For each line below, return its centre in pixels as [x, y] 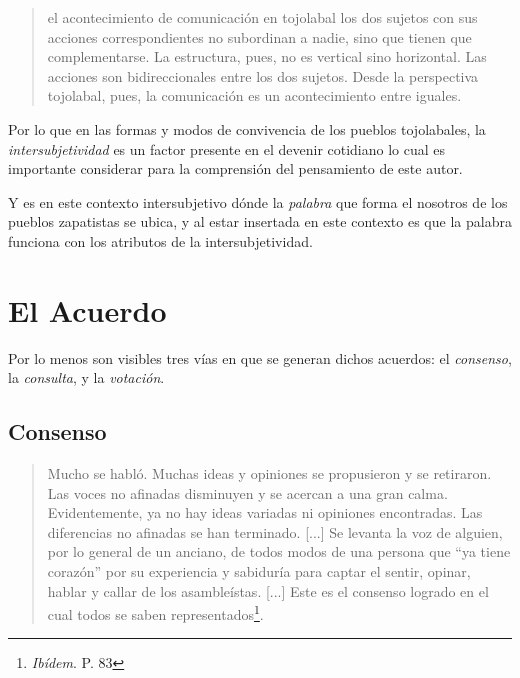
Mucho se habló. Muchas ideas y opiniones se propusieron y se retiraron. [269, 473]
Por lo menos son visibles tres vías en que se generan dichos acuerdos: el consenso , [260, 357]
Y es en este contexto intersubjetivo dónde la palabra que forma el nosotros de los [258, 201]
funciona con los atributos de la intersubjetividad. [160, 240]
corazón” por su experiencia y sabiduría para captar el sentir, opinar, [259, 571]
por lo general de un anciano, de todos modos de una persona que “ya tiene [279, 551]
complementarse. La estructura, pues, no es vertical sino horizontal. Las [267, 56]
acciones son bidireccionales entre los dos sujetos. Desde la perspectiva [263, 75]
